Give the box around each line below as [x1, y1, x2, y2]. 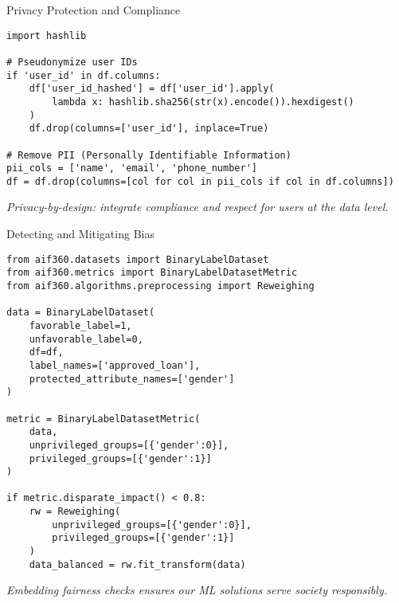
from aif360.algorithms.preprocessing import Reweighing [6, 280, 315, 292]
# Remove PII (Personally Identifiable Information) [6, 149, 291, 161]
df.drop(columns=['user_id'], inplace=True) [29, 123, 269, 135]
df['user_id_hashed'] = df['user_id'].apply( [29, 83, 275, 95]
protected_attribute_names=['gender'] [29, 373, 235, 385]
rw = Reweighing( [29, 506, 121, 518]
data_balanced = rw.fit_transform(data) [29, 558, 246, 570]
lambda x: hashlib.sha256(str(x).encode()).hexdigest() [52, 96, 354, 108]
